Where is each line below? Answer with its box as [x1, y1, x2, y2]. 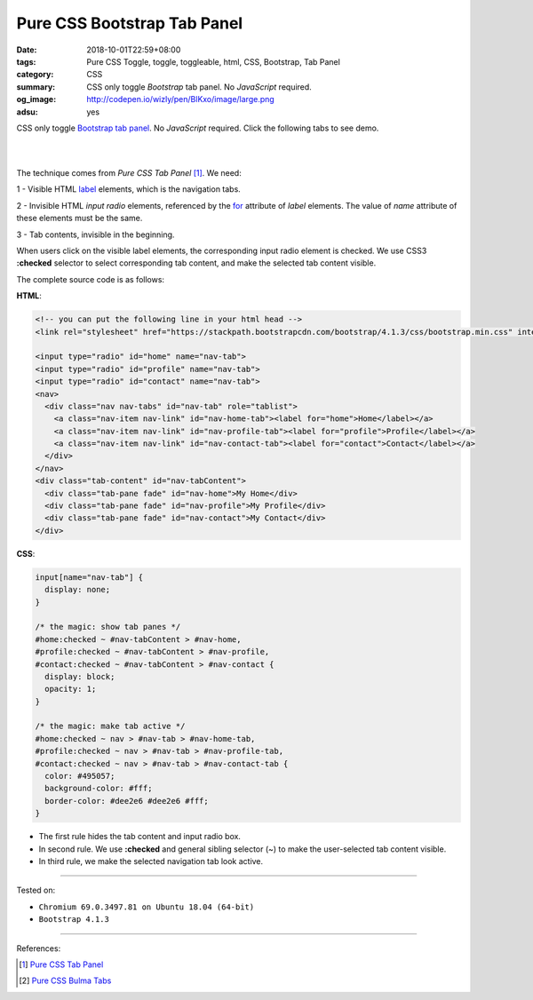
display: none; [44, 584, 111, 595]
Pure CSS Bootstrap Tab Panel [16, 13, 243, 33]
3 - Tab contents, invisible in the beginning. [16, 229, 175, 240]
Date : [16, 44, 37, 55]
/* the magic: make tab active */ [35, 721, 186, 732]
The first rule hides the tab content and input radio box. [38, 831, 242, 842]
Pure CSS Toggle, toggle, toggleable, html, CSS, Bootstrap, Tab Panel [86, 56, 341, 67]
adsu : [16, 107, 39, 117]
